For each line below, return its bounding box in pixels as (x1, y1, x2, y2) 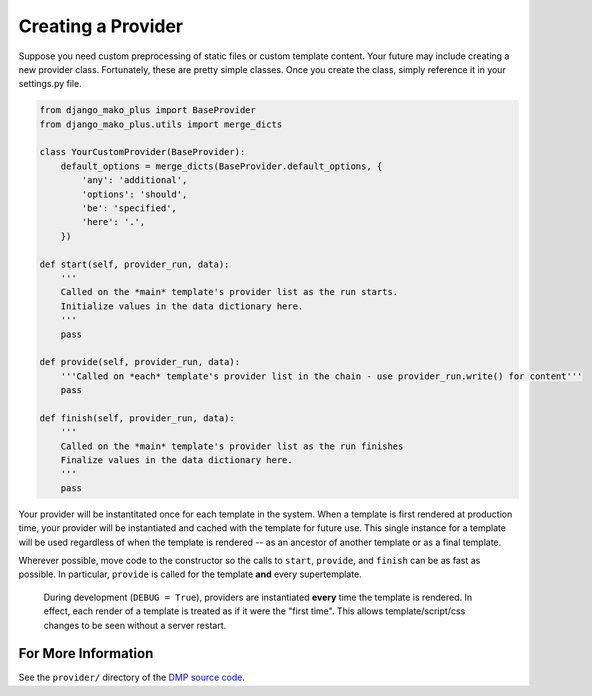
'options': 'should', (81, 188, 188, 200)
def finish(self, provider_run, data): (39, 412, 235, 424)
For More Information (18, 645, 154, 662)
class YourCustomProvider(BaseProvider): (39, 146, 246, 158)
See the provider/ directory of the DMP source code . (18, 671, 245, 684)
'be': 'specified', (81, 203, 177, 214)
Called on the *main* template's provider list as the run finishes (60, 440, 404, 452)
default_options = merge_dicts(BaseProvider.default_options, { (60, 160, 383, 172)
